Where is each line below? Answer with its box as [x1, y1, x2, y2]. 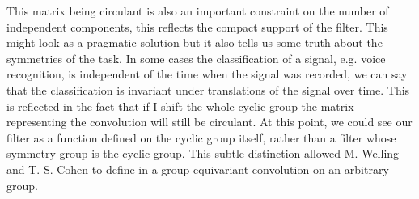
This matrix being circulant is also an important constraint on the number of [6, 2, 389, 19]
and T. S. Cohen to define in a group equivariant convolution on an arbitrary [6, 160, 389, 177]
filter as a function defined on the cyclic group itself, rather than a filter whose [6, 129, 396, 146]
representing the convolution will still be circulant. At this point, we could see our [6, 113, 413, 130]
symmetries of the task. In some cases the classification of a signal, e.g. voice [6, 49, 386, 66]
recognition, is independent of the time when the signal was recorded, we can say [6, 66, 408, 83]
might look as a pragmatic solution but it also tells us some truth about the [6, 34, 383, 51]
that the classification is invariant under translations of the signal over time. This [6, 81, 410, 98]
